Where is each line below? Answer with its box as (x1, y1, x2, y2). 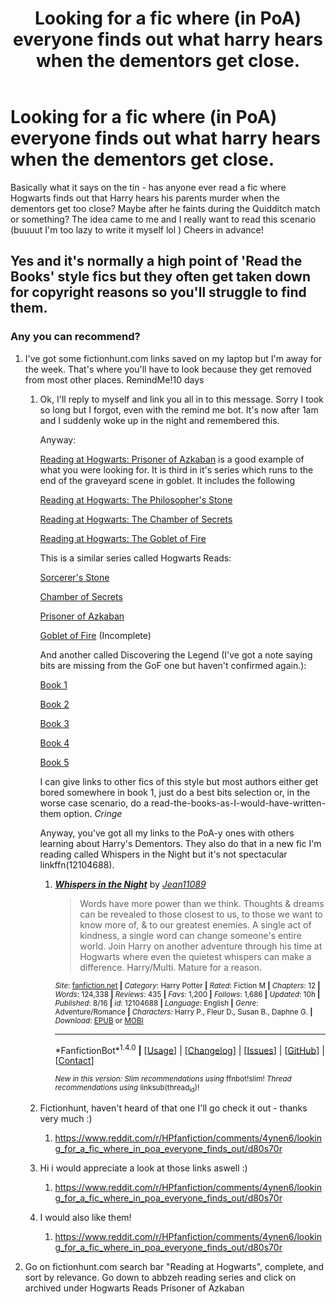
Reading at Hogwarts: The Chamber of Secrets (39, 513, 233, 525)
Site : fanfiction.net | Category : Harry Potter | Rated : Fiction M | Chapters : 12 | (54, 980, 321, 991)
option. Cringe (63, 807, 123, 819)
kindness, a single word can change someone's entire (79, 929, 302, 941)
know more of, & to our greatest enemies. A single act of (79, 918, 312, 931)
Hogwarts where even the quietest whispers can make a (79, 950, 312, 962)
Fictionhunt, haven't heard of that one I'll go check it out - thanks (39, 1102, 308, 1114)
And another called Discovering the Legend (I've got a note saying (39, 648, 313, 661)
